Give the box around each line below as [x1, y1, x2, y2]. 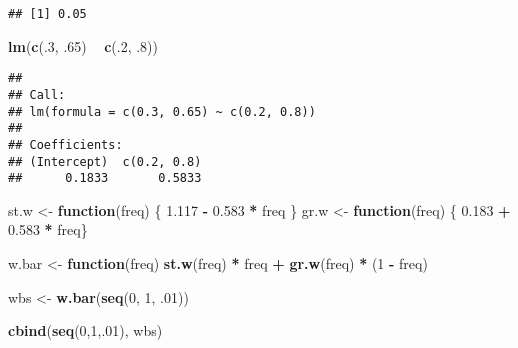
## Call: [8, 87, 66, 102]
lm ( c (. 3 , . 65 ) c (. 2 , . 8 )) [8, 35, 158, 56]
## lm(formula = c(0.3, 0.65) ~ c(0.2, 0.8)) [8, 104, 316, 119]
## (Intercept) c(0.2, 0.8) [8, 154, 202, 169]
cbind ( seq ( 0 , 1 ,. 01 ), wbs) [8, 320, 163, 341]
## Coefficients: [8, 137, 123, 152]
